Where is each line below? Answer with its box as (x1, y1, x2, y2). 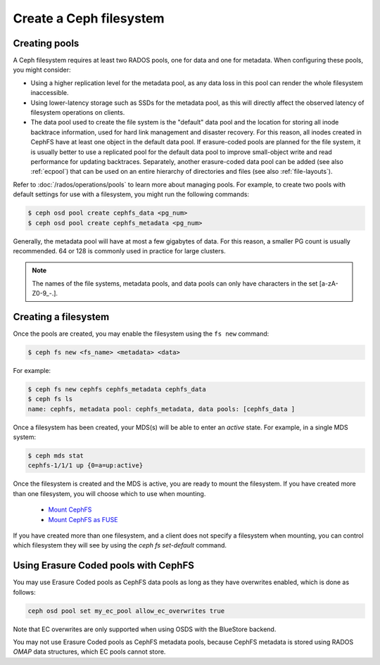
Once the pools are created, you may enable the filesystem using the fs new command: (13, 329, 270, 338)
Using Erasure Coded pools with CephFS (13, 559, 195, 571)
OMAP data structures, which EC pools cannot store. (13, 647, 166, 656)
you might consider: (13, 65, 71, 74)
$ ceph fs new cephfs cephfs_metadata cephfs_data (27, 385, 207, 393)
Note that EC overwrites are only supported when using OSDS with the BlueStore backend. (13, 625, 277, 633)
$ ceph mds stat (27, 452, 84, 460)
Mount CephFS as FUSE (48, 515, 118, 524)
